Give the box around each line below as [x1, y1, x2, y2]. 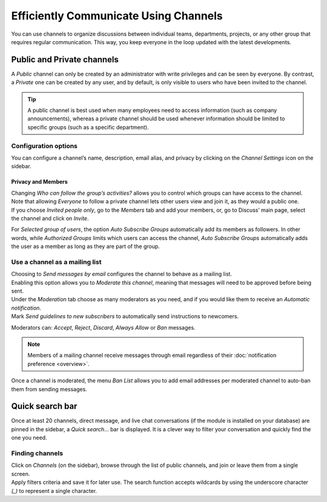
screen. [11, 470, 30, 477]
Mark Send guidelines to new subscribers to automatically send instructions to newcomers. [11, 313, 239, 320]
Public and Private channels [11, 54, 119, 65]
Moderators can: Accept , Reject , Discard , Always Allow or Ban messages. [11, 324, 196, 331]
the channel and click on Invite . [11, 215, 89, 222]
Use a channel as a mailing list [11, 258, 102, 266]
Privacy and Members [11, 178, 68, 186]
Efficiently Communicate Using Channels [11, 9, 223, 22]
